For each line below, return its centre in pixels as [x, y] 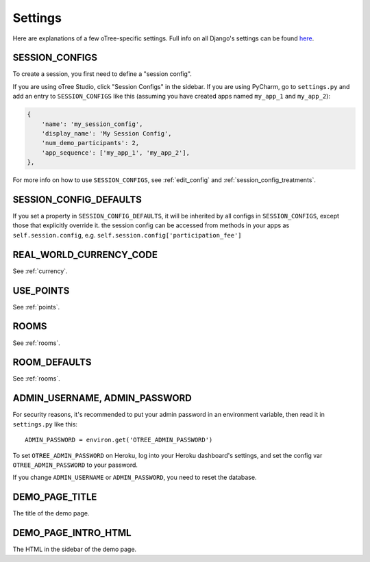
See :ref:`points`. [36, 307]
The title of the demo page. [51, 513]
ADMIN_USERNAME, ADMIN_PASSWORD [102, 398]
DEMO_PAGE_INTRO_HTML [72, 533]
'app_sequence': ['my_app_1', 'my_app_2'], [115, 153]
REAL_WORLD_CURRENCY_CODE [85, 254]
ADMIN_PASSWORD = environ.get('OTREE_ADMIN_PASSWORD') [119, 440]
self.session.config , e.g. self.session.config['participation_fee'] [127, 235]
